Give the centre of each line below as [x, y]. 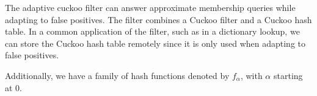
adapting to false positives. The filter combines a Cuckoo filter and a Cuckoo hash [158, 19]
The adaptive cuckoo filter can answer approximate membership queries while [150, 7]
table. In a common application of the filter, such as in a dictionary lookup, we [152, 31]
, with [251, 75]
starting [288, 75]
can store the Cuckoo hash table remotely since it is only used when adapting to [155, 43]
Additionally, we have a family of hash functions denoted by [117, 75]
